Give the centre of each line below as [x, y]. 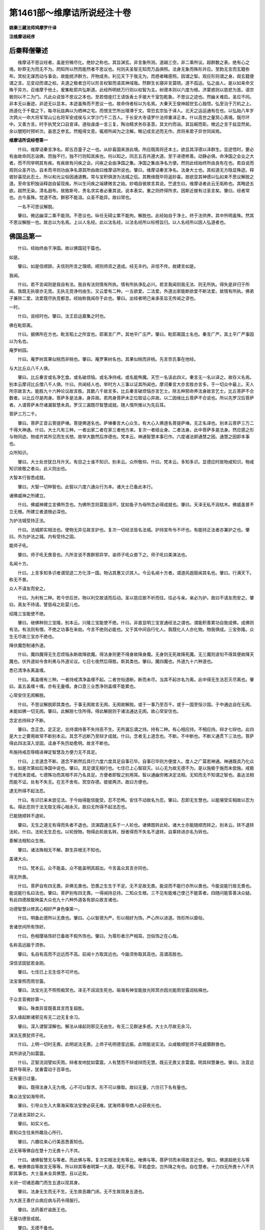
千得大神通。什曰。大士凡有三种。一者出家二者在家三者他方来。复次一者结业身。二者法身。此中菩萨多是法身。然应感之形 [132, 430]
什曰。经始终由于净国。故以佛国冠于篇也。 [61, 248]
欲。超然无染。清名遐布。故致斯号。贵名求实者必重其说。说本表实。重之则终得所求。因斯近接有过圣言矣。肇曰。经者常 [129, 190]
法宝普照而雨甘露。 [28, 981]
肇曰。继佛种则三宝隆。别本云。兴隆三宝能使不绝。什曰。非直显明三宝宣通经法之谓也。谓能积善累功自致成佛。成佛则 [136, 622]
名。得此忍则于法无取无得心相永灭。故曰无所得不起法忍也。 [69, 806]
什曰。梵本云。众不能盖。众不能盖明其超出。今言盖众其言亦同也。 [84, 868]
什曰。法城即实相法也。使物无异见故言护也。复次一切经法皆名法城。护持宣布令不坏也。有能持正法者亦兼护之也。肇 [133, 529]
